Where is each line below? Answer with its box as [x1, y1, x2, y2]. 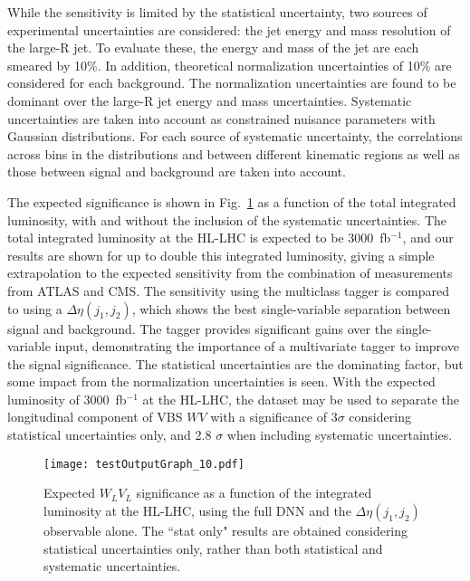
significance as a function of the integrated [136, 483, 372, 502]
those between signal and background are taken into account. [7, 162, 346, 181]
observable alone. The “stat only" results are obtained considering [43, 520, 408, 539]
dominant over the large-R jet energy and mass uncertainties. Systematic [7, 90, 412, 110]
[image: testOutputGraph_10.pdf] [43, 457, 245, 471]
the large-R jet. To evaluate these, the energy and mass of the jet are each [7, 38, 419, 57]
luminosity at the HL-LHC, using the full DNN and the [43, 500, 351, 519]
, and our [402, 228, 454, 247]
